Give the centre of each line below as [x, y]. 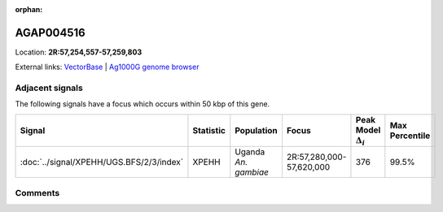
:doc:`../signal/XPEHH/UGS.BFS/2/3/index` [101, 162]
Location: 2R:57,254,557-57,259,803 [79, 52]
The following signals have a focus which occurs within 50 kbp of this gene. [143, 104]
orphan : [29, 9]
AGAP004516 [50, 32]
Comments [37, 193]
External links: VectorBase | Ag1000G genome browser [107, 67]
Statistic [209, 131]
